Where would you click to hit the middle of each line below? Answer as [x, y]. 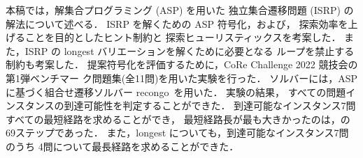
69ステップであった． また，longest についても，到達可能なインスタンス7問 [177, 133]
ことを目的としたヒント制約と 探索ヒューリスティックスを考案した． [183, 37]
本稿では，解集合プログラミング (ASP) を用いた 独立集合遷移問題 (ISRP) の [180, 10]
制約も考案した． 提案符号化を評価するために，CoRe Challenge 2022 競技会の [182, 64]
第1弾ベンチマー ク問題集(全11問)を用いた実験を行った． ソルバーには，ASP [182, 78]
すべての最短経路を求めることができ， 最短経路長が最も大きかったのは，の [178, 119]
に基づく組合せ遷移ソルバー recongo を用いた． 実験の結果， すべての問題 [176, 92]
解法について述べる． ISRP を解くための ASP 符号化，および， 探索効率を [177, 23]
